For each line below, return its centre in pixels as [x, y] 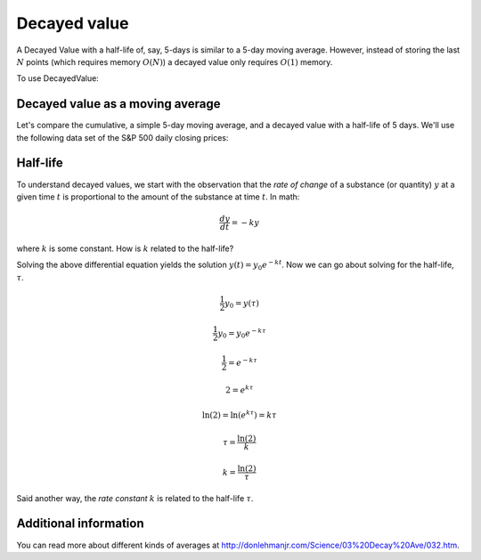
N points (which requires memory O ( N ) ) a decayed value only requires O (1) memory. [175, 61]
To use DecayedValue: [58, 78]
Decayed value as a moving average [119, 104]
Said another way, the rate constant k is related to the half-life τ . [135, 498]
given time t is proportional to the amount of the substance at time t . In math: [158, 197]
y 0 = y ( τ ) [242, 304]
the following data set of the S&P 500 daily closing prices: [122, 137]
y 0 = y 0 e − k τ [242, 333]
